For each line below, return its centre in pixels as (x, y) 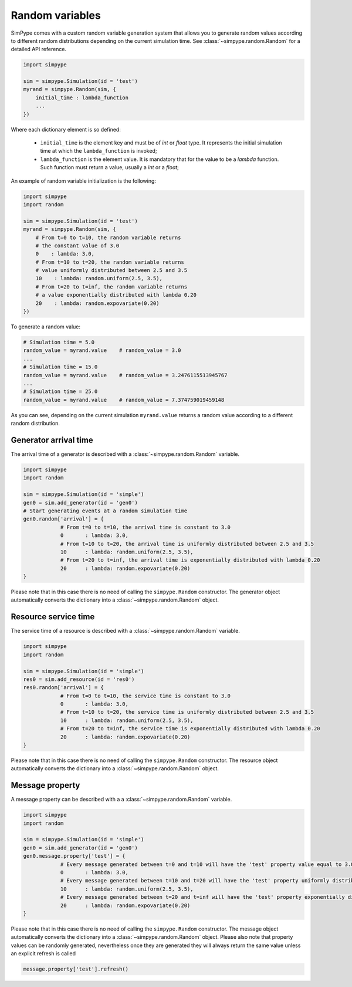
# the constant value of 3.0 (77, 246)
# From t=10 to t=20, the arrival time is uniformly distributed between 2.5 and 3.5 (187, 544)
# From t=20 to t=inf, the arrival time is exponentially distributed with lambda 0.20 (190, 560)
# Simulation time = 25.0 (60, 392)
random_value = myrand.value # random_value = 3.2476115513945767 (125, 375)
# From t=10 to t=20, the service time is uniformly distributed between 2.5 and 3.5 (187, 712)
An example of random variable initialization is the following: (84, 181)
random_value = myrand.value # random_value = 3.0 (102, 350)
